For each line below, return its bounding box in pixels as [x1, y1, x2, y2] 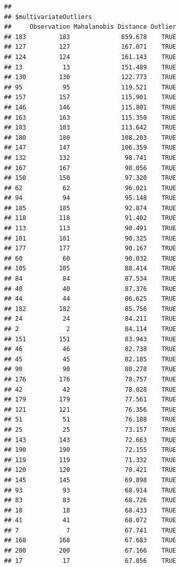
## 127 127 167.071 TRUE [4, 43, 176, 51]
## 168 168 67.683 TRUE [4, 537, 176, 544]
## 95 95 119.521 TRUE [4, 83, 176, 91]
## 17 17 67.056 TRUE [4, 557, 176, 564]
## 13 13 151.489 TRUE [4, 63, 176, 71]
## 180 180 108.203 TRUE [4, 134, 176, 141]
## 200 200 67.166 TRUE [4, 547, 176, 555]
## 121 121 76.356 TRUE [4, 406, 176, 413]
